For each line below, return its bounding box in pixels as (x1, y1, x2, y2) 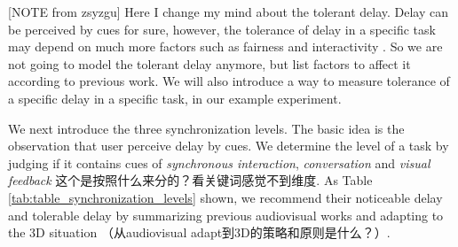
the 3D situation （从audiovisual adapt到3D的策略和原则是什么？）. (8, 223, 391, 242)
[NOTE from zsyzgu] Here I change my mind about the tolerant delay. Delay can (8, 3, 449, 20)
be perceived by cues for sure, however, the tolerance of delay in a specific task (8, 19, 436, 38)
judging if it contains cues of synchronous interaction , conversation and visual (8, 153, 430, 172)
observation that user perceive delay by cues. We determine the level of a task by (8, 136, 449, 155)
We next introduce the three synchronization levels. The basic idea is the (8, 119, 405, 137)
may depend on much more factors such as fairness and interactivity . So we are (8, 37, 443, 56)
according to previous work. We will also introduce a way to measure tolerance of (8, 72, 450, 90)
